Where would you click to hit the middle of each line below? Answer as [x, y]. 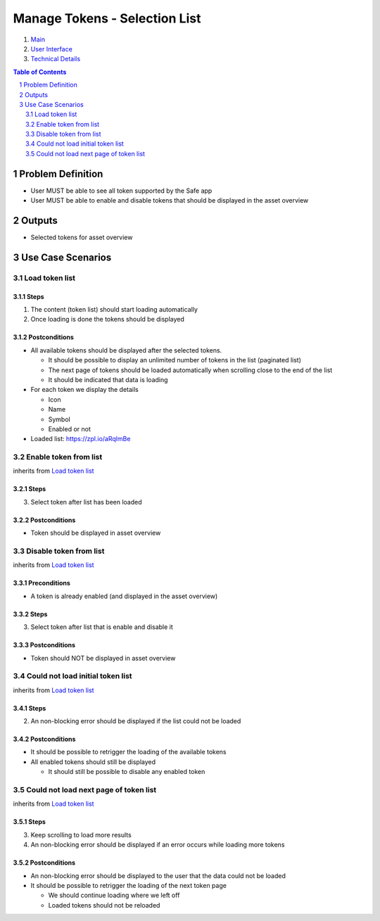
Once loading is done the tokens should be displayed [107, 319]
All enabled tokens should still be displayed [93, 762]
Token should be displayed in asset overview [96, 533]
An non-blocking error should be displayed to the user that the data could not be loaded [158, 875]
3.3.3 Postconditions [44, 645]
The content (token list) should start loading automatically [114, 310]
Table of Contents [40, 72]
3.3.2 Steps [30, 614]
